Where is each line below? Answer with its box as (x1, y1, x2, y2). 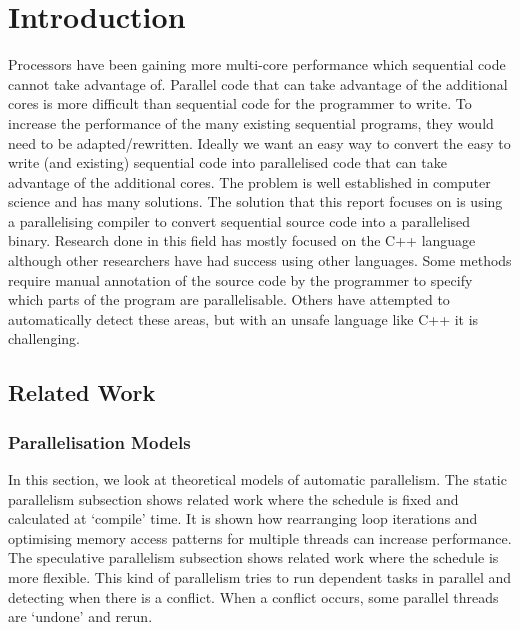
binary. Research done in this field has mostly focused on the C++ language (8, 230, 476, 251)
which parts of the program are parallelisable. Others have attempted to (8, 289, 450, 310)
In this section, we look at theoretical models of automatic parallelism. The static (8, 469, 507, 490)
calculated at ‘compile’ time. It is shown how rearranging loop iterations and (8, 508, 478, 529)
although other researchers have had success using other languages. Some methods (8, 250, 512, 271)
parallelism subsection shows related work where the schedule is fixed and (8, 488, 459, 509)
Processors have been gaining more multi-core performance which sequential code (8, 54, 506, 75)
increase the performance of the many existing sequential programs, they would (8, 112, 494, 133)
